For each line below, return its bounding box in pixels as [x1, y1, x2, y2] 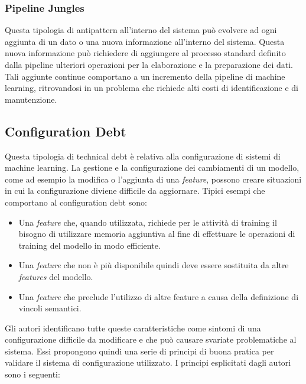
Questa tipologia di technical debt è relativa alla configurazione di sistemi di [5, 149, 281, 162]
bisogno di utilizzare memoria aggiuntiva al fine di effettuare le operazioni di [18, 227, 295, 240]
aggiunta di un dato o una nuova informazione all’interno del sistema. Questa [5, 35, 285, 47]
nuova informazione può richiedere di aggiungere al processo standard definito [5, 47, 286, 59]
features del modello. [18, 270, 93, 282]
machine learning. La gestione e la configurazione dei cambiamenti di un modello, [5, 161, 300, 174]
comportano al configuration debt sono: [5, 196, 147, 208]
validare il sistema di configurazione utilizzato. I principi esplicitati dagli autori [5, 356, 291, 369]
